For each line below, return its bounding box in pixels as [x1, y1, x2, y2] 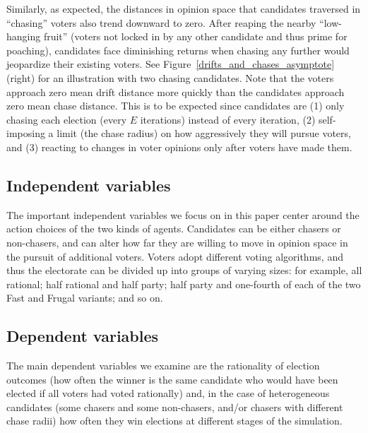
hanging [6, 29, 41, 44]
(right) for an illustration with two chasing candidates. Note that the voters [6, 70, 334, 85]
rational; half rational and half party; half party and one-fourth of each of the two [6, 276, 361, 291]
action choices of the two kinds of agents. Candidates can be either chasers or [6, 221, 341, 236]
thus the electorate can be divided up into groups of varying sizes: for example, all [6, 263, 362, 278]
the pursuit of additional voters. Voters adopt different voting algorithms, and [6, 249, 343, 263]
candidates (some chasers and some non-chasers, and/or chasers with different [6, 399, 343, 414]
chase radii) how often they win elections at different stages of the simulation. [6, 413, 343, 428]
